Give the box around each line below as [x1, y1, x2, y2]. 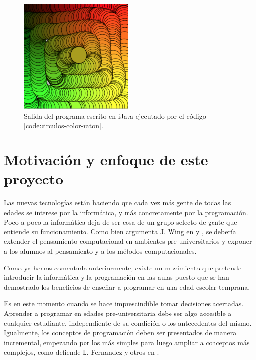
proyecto [4, 169, 64, 189]
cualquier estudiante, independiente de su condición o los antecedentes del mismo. [4, 317, 252, 328]
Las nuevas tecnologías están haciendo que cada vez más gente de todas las [4, 197, 231, 208]
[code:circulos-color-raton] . [24, 120, 103, 131]
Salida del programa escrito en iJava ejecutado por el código [24, 110, 206, 121]
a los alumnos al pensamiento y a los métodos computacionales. [4, 246, 197, 256]
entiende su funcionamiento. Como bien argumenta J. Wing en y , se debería [4, 226, 236, 236]
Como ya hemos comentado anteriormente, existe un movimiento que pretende [4, 262, 242, 272]
